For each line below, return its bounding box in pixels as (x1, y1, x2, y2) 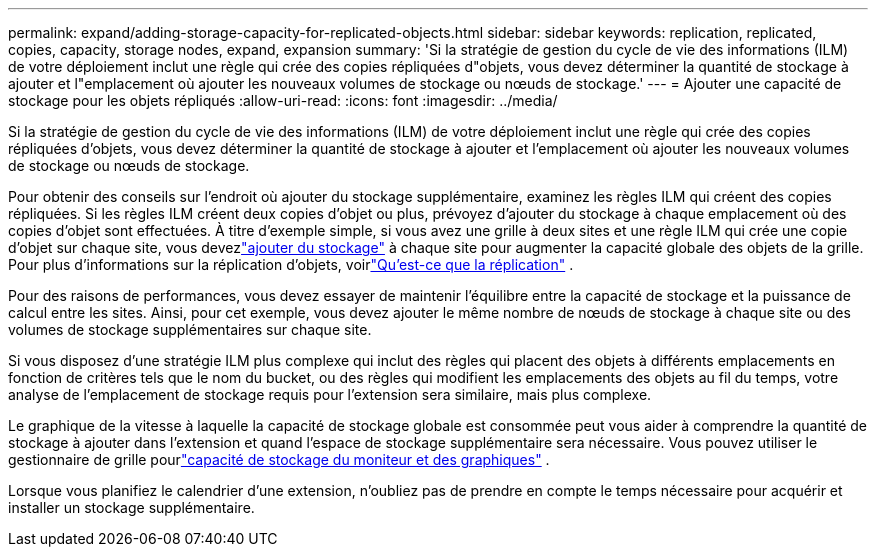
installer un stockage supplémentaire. (8, 499, 255, 516)
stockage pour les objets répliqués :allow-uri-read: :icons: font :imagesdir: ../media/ (8, 92, 558, 109)
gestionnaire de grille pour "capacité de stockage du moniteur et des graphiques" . (8, 451, 550, 468)
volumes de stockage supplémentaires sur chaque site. (8, 321, 372, 338)
